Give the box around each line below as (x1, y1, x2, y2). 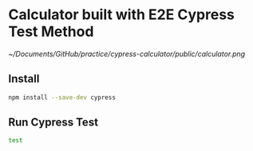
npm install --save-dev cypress (8, 93, 116, 101)
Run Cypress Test (8, 116, 98, 129)
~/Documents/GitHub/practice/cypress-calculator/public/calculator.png (8, 49, 246, 58)
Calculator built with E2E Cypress (8, 6, 235, 24)
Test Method (8, 22, 94, 41)
